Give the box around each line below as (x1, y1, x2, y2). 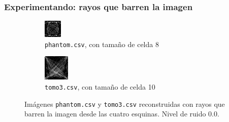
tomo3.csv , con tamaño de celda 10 (45, 82, 155, 92)
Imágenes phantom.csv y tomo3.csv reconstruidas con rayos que (24, 98, 225, 109)
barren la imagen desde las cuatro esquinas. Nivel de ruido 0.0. (24, 108, 219, 119)
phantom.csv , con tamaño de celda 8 (45, 38, 159, 49)
